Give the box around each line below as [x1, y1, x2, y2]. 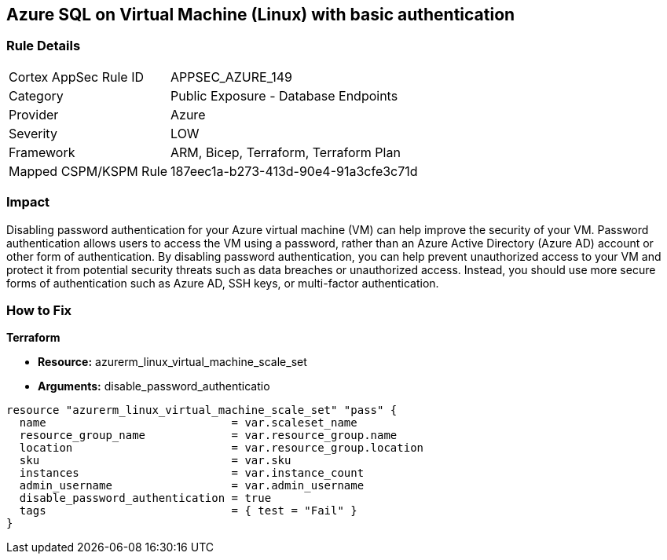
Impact [6, 194, 50, 210]
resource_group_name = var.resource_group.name [19, 429, 398, 442]
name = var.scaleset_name [19, 416, 357, 430]
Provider [9, 106, 59, 123]
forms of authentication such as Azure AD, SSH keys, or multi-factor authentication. [6, 276, 439, 290]
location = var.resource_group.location [19, 441, 424, 455]
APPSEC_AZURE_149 [170, 68, 292, 85]
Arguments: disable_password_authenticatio [38, 379, 270, 393]
